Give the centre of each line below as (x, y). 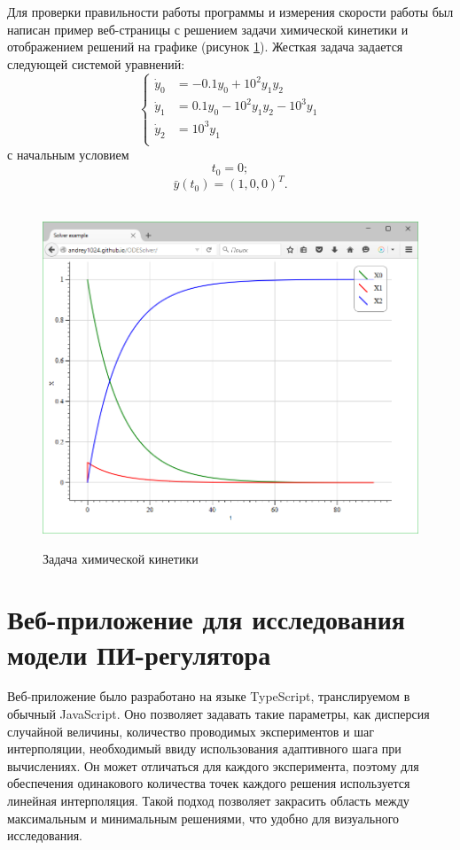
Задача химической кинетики (121, 558)
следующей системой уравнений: (96, 63)
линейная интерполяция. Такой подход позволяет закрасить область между (208, 801)
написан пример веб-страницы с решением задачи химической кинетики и (208, 29)
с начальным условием (68, 154)
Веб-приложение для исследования (206, 619)
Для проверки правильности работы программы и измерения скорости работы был (230, 12)
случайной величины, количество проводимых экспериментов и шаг (191, 731)
